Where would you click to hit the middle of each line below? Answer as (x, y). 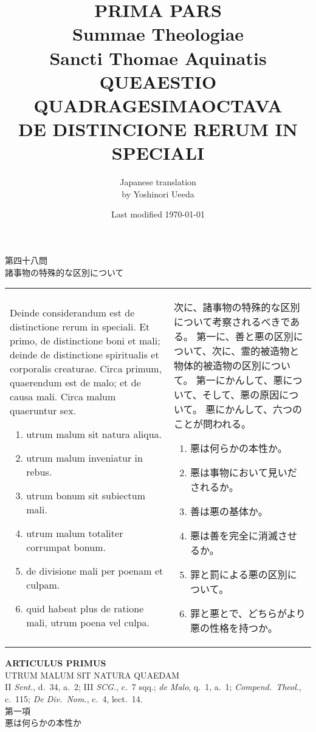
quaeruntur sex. (43, 410)
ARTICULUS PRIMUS (56, 663)
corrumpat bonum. (66, 547)
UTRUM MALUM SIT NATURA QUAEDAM (92, 675)
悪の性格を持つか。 (234, 628)
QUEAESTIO (158, 81)
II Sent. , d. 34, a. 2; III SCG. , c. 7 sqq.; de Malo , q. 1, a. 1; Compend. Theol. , (153, 687)
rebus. (39, 471)
